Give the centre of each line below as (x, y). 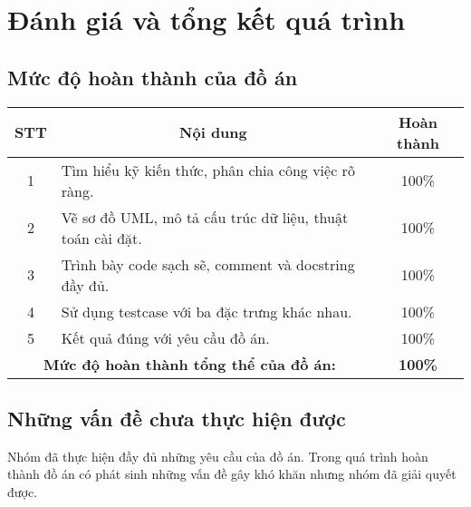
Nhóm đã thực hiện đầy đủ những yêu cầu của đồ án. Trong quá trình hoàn (218, 456)
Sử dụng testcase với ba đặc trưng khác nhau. (207, 311)
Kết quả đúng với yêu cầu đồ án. (165, 337)
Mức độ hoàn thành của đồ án (153, 77)
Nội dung (213, 132)
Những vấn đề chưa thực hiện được (177, 418)
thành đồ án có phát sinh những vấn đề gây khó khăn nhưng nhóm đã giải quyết (232, 474)
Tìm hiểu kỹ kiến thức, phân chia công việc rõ (208, 170)
